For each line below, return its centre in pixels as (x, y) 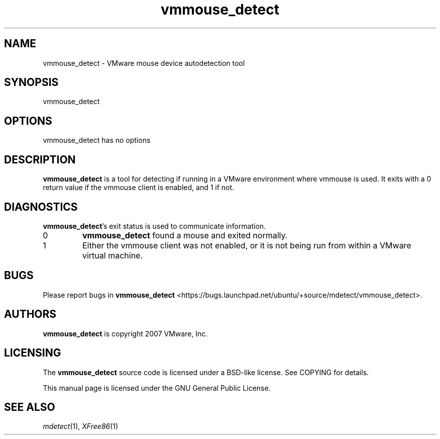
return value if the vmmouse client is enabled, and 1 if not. (139, 188)
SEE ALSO (30, 407)
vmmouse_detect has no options (97, 140)
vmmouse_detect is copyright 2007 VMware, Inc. (125, 333)
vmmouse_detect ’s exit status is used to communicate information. (154, 226)
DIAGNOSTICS (41, 207)
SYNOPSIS (31, 82)
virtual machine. (113, 255)
